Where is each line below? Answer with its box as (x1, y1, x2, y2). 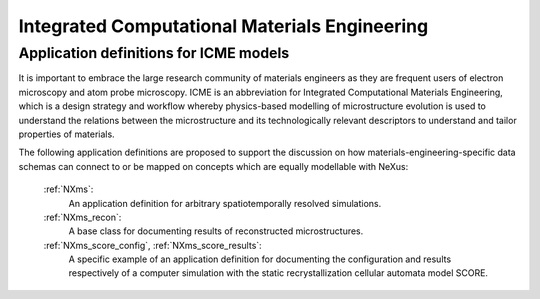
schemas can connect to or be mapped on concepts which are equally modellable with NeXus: (18, 160, 409, 172)
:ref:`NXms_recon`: (43, 211, 122, 223)
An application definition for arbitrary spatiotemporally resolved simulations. (68, 197, 382, 209)
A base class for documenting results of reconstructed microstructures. (68, 225, 364, 237)
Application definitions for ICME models (18, 44, 290, 62)
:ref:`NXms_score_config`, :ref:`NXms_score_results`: (43, 239, 262, 251)
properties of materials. (18, 128, 115, 140)
